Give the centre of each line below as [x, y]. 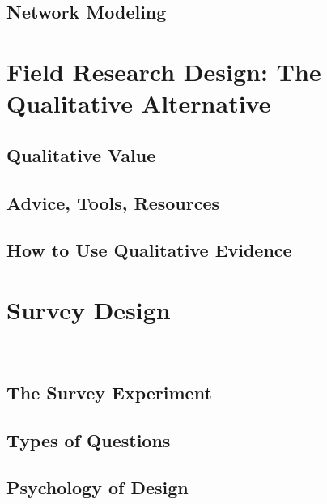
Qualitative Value [81, 154]
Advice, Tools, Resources [113, 202]
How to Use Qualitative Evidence [149, 250]
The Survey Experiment [109, 392]
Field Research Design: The [164, 71]
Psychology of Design [98, 487]
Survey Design [89, 309]
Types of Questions [89, 440]
